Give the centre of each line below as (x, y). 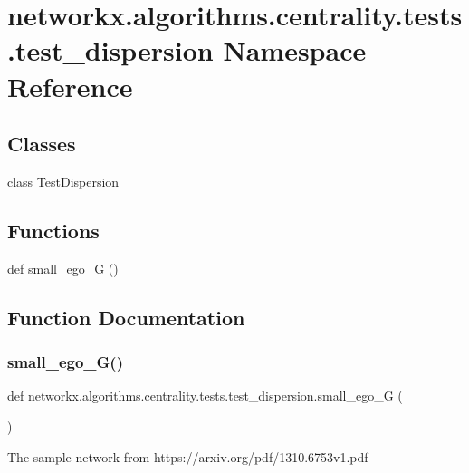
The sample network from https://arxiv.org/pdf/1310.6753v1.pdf (188, 456)
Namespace (295, 50)
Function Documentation (126, 317)
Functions (53, 230)
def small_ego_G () (63, 268)
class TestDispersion (63, 181)
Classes (42, 144)
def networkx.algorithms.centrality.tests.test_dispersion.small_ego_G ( (205, 396)
